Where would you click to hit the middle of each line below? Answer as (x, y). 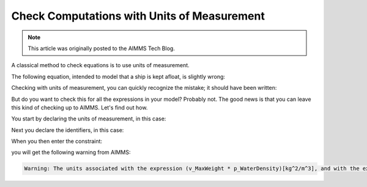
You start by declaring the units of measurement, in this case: (89, 119)
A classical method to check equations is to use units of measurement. (100, 65)
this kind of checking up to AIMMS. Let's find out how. (80, 108)
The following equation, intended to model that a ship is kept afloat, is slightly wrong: (118, 76)
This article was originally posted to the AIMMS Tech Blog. (102, 48)
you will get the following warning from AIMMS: (71, 152)
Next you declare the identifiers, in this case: (68, 130)
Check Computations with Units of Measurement (138, 16)
